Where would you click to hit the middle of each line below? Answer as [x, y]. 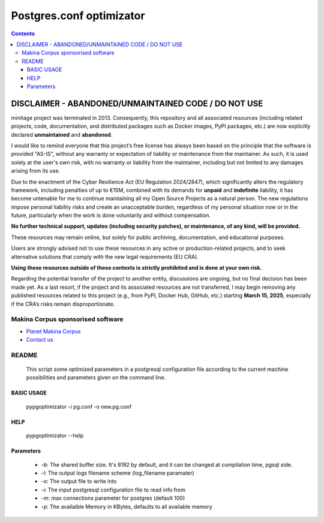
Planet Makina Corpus [53, 331]
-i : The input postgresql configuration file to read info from [113, 490]
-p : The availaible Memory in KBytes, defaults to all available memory [127, 506]
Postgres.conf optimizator [78, 16]
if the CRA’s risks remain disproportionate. [63, 304]
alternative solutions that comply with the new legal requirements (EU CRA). [105, 257]
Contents [23, 34]
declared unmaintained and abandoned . [62, 134]
